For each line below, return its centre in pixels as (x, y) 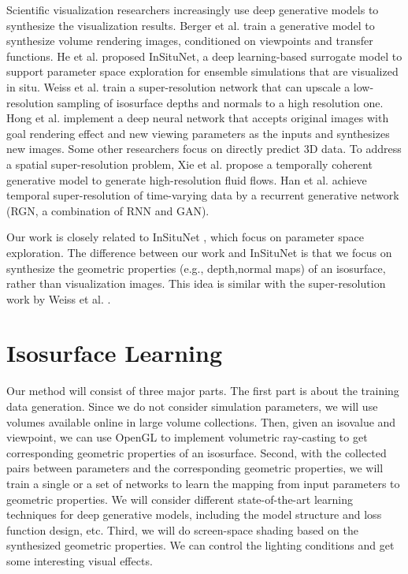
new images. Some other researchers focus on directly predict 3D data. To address (204, 149)
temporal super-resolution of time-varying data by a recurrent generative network (203, 195)
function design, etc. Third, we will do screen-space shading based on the (182, 529)
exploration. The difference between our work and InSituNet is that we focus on (199, 252)
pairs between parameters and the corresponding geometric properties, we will (195, 468)
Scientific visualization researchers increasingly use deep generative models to (193, 9)
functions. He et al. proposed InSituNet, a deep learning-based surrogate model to (204, 56)
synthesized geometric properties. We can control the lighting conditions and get (200, 545)
